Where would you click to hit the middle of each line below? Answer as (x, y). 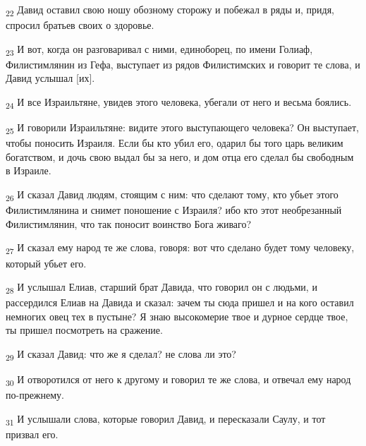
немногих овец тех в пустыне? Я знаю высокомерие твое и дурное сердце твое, (177, 316)
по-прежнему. (35, 395)
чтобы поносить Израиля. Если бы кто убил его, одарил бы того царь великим (175, 143)
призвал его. (32, 434)
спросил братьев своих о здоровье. (80, 25)
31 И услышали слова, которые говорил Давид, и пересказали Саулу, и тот (166, 419)
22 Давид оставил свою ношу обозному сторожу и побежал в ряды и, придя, (170, 10)
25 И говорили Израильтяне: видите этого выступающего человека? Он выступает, (182, 128)
